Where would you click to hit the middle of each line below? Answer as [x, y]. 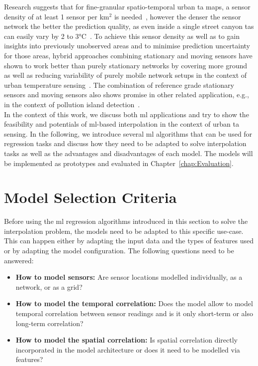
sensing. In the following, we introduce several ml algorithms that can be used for [128, 133]
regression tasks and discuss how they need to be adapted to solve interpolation [125, 143]
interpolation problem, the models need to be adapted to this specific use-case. [124, 231]
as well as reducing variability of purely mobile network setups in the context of [126, 75]
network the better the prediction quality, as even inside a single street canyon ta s [129, 26]
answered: [19, 260]
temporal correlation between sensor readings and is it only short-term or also [134, 313]
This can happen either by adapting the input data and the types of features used [129, 241]
